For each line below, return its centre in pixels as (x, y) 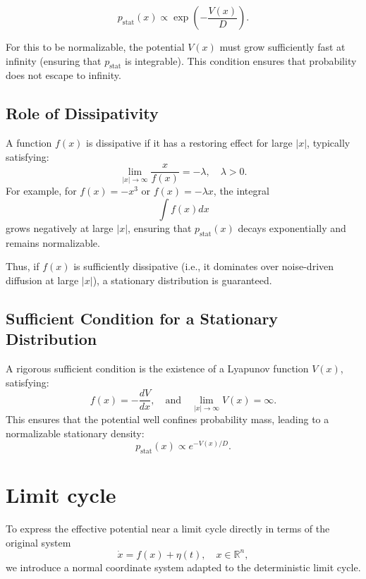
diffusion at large (42, 280)
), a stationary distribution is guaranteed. (182, 280)
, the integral (241, 191)
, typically (329, 143)
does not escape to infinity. (63, 75)
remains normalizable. (53, 242)
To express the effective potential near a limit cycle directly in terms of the (168, 529)
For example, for (41, 191)
